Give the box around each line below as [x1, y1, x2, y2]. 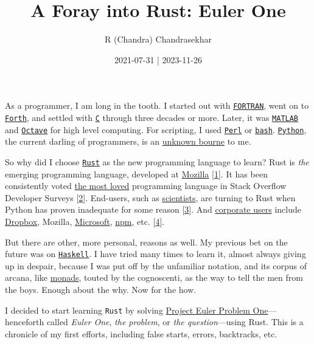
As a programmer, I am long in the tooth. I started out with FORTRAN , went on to [5, 99, 309, 112]
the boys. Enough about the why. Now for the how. [5, 283, 197, 295]
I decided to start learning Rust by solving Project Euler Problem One [5, 303, 268, 316]
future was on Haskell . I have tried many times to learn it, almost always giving [5, 247, 306, 260]
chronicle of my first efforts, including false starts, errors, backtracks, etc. [5, 327, 277, 340]
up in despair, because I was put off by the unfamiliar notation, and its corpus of [5, 259, 307, 272]
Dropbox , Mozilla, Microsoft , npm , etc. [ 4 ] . [5, 215, 165, 227]
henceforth [5, 315, 44, 328]
